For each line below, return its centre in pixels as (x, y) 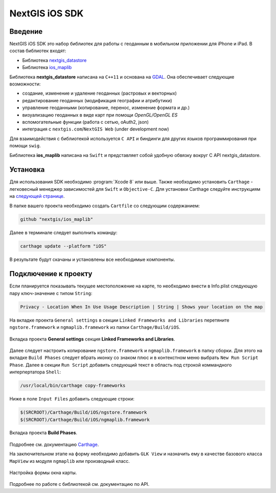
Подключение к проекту (51, 274)
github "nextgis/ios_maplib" (57, 219)
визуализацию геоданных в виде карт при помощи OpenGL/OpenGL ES (100, 115)
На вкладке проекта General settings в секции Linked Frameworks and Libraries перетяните (119, 320)
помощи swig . (25, 146)
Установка (27, 170)
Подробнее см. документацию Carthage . (54, 444)
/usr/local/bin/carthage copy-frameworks (73, 386)
